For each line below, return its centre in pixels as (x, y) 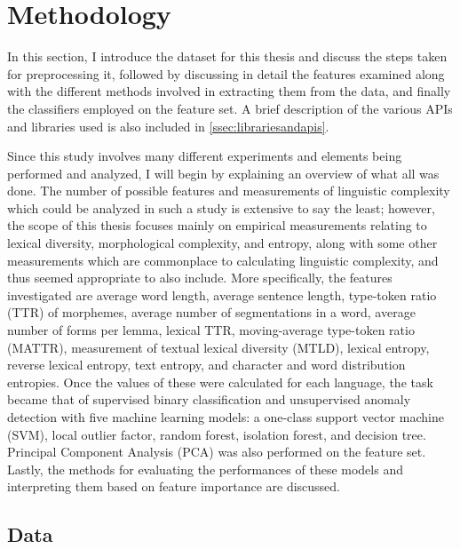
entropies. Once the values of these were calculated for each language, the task (220, 382)
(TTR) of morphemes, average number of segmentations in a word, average (211, 312)
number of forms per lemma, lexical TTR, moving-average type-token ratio (211, 330)
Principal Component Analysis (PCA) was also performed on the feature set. (217, 452)
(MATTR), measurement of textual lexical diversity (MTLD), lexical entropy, (218, 347)
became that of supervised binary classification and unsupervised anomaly (209, 399)
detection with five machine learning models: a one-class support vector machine (226, 417)
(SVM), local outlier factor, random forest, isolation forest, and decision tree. (217, 434)
